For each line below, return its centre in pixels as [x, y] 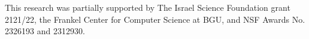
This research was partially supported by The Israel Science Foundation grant [148, 7]
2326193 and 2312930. [45, 31]
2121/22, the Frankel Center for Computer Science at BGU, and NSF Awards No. [155, 19]
